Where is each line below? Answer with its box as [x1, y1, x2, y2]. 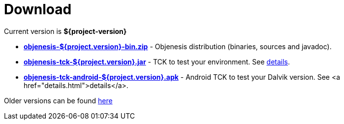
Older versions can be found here [4, 96, 113, 105]
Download [4, 1, 72, 18]
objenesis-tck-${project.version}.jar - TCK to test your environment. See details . [24, 57, 290, 66]
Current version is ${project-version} [4, 27, 127, 35]
